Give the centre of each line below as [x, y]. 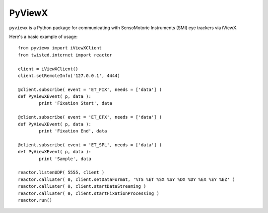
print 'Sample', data [65, 159]
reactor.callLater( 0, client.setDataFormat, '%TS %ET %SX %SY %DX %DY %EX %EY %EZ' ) [127, 179]
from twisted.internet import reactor [65, 55]
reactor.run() [35, 200]
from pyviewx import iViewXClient [60, 48]
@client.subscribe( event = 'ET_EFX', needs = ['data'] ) [90, 117]
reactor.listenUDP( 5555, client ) [61, 172]
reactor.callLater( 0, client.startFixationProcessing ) [89, 193]
